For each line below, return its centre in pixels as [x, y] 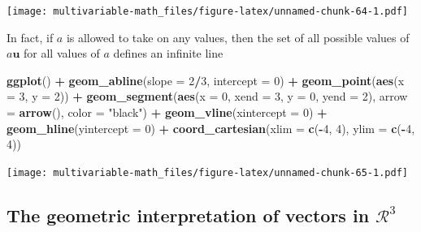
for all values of [62, 53]
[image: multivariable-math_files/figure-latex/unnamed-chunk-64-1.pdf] [207, 11]
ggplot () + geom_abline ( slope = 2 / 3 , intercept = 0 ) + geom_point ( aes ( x [206, 80]
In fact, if [30, 37]
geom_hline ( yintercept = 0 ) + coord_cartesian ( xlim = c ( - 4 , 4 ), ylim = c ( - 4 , [211, 128]
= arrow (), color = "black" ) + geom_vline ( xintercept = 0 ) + [167, 112]
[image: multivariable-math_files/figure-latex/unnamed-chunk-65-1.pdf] [207, 172]
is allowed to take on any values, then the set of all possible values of [238, 37]
